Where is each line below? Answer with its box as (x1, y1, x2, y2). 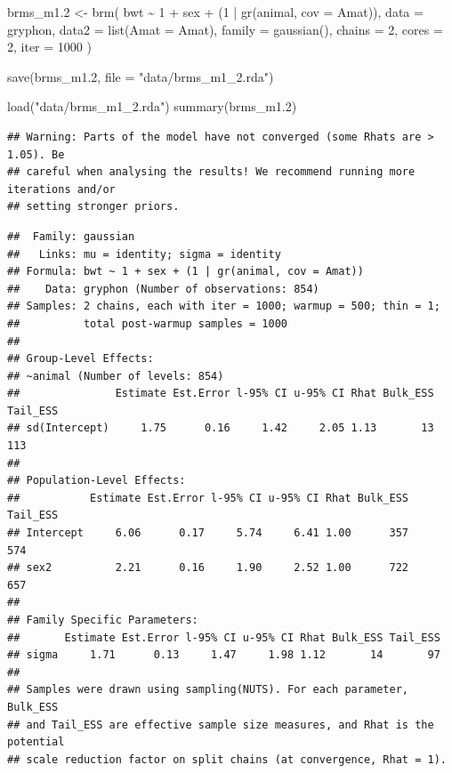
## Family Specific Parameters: (7, 614, 198, 626)
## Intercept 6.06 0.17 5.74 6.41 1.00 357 (7, 527, 409, 540)
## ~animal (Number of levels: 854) (7, 369, 224, 382)
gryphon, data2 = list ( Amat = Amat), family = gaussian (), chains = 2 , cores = (7, 20, 443, 38)
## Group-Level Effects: (7, 352, 154, 366)
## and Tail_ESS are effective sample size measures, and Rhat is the (7, 718, 434, 731)
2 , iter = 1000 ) (7, 37, 92, 56)
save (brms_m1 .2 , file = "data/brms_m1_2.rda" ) (7, 67, 274, 85)
